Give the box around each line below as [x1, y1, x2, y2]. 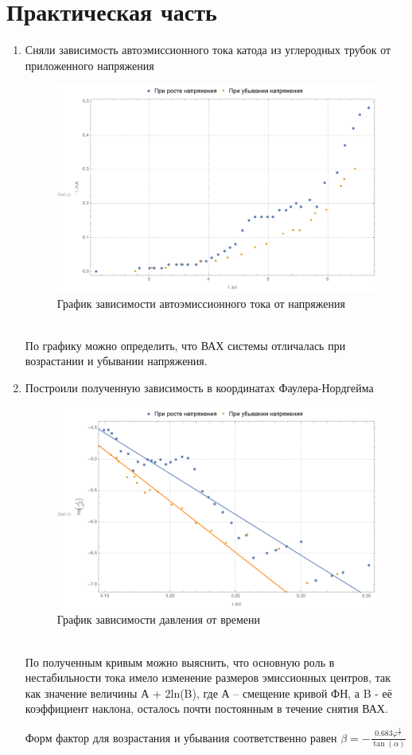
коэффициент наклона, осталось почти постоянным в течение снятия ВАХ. [25, 700, 388, 717]
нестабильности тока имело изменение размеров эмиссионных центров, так [25, 669, 391, 686]
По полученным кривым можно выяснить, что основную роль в [25, 653, 335, 670]
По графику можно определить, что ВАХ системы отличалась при [25, 337, 346, 353]
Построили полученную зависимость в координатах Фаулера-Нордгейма [25, 379, 374, 395]
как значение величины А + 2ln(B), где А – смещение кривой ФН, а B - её [25, 684, 393, 701]
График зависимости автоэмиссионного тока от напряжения [56, 294, 345, 311]
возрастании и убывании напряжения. [25, 352, 208, 369]
